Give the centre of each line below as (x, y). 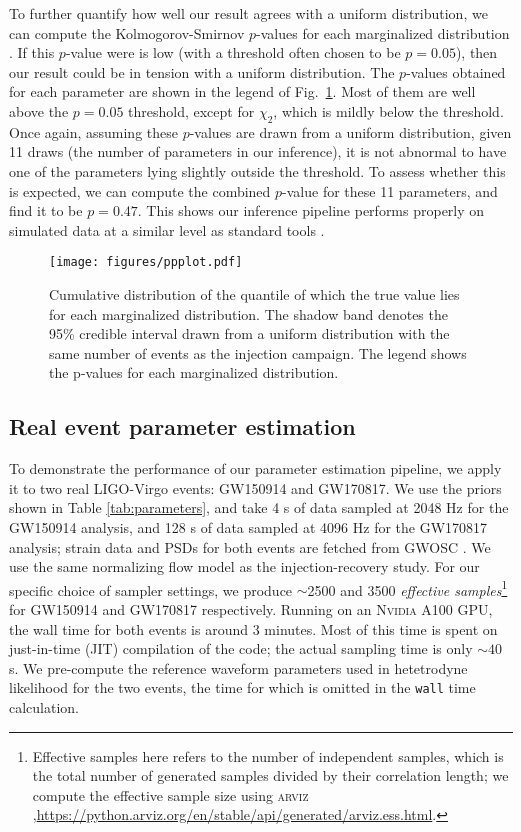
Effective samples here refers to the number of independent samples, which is (268, 755)
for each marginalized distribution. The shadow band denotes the (248, 313)
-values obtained (456, 71)
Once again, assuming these (93, 131)
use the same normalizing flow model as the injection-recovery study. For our (244, 566)
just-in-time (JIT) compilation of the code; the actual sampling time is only (241, 648)
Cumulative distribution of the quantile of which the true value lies (254, 293)
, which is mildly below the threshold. (388, 110)
